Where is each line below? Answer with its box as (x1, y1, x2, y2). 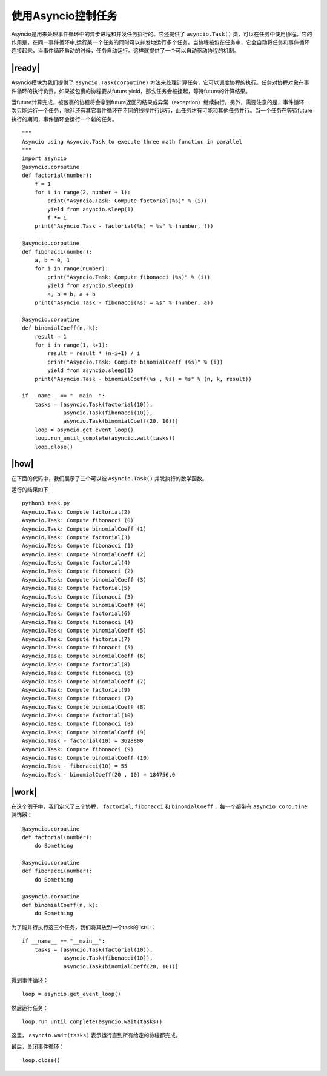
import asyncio (22, 155, 67, 162)
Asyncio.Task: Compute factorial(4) (22, 559, 131, 566)
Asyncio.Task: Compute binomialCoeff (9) (22, 729, 147, 736)
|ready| (11, 63, 40, 73)
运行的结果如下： (11, 485, 54, 493)
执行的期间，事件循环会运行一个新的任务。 (11, 115, 117, 122)
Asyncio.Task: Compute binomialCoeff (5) (22, 627, 147, 634)
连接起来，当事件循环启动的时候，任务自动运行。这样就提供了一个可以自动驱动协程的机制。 (11, 47, 239, 55)
